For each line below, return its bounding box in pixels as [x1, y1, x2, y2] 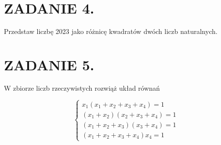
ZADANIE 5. [4, 54, 95, 74]
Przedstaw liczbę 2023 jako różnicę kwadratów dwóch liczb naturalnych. [4, 26, 218, 36]
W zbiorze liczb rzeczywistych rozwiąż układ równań [4, 82, 160, 93]
